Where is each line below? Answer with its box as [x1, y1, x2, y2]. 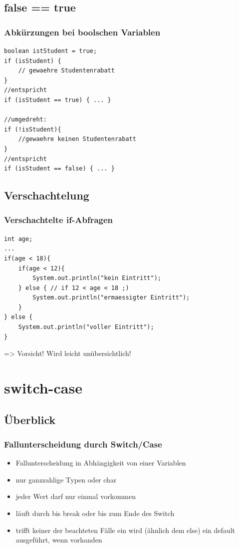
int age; [4, 235, 33, 242]
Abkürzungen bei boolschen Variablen [4, 25, 161, 38]
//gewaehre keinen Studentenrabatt [18, 135, 136, 143]
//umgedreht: [4, 116, 47, 123]
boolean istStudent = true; [4, 47, 97, 54]
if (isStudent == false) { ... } [4, 165, 115, 172]
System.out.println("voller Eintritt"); [18, 323, 154, 331]
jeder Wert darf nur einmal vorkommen [15, 491, 136, 501]
